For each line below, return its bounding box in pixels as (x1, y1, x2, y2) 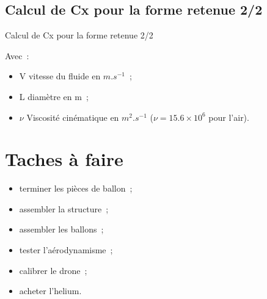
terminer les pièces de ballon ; (19, 182, 133, 195)
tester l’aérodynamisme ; (19, 243, 113, 256)
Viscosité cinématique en (26, 110, 119, 123)
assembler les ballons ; (19, 223, 104, 236)
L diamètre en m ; (19, 90, 89, 103)
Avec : (5, 49, 29, 62)
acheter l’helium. (19, 284, 82, 297)
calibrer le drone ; (19, 264, 87, 276)
